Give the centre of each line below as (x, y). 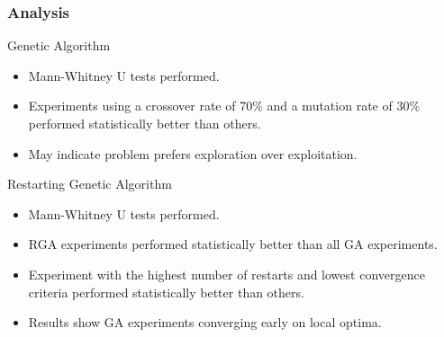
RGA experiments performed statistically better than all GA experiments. (233, 244)
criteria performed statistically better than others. (166, 292)
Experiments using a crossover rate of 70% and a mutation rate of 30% (224, 106)
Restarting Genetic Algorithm (90, 184)
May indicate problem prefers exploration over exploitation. (193, 153)
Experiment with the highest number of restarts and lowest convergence (227, 274)
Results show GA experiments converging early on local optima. (205, 322)
